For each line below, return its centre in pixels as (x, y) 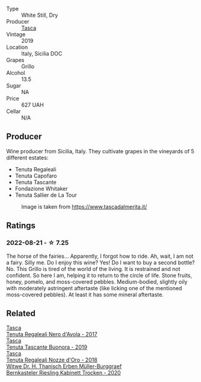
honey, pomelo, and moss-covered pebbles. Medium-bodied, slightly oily (97, 282)
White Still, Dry (40, 15)
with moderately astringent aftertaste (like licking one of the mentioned (94, 288)
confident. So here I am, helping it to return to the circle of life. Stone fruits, (99, 275)
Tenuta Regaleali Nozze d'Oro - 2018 (52, 360)
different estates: (27, 158)
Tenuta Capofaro (36, 176)
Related (21, 313)
